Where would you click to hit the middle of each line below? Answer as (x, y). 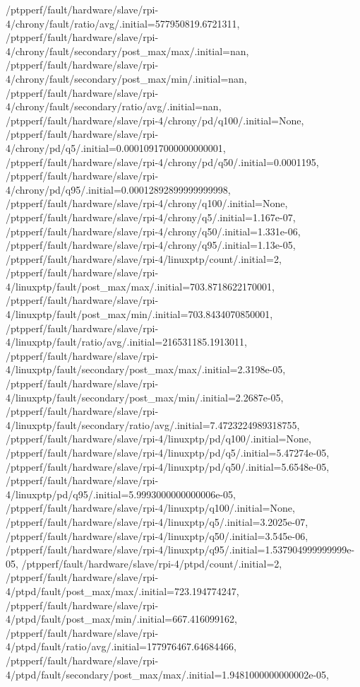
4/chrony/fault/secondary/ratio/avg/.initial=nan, (114, 106)
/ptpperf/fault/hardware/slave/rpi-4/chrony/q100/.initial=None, (147, 203)
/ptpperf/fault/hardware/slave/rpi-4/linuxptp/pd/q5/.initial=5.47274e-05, (168, 452)
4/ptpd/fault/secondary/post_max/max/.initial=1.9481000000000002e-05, (167, 674)
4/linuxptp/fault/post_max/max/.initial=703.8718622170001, (140, 286)
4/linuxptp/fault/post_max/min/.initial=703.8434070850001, (139, 314)
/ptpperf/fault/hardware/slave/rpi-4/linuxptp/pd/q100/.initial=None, (158, 439)
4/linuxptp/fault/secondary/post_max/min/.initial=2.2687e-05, (145, 397)
